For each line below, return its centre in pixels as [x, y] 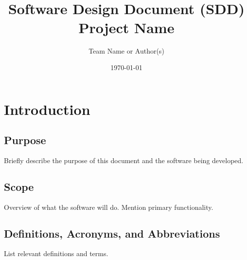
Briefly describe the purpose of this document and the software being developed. [124, 160]
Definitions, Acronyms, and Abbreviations [112, 233]
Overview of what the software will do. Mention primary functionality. [109, 207]
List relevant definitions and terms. [56, 253]
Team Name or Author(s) [126, 51]
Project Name [126, 28]
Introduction [47, 109]
